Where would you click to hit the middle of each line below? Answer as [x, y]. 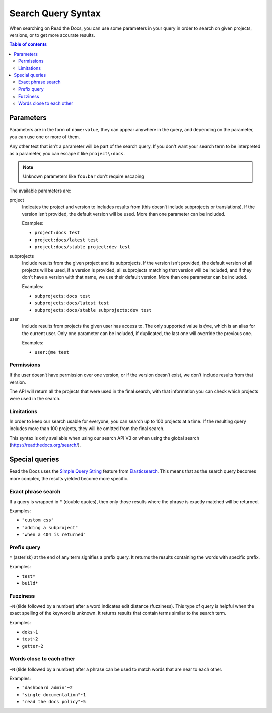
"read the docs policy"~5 [54, 702]
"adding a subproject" [50, 527]
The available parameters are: [40, 191]
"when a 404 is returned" [54, 535]
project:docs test [57, 233]
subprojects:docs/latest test [72, 303]
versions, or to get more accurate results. [52, 35]
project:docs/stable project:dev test [82, 247]
